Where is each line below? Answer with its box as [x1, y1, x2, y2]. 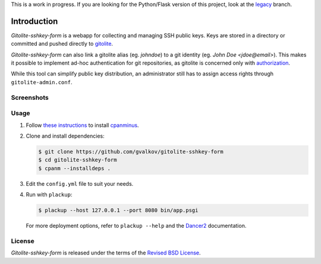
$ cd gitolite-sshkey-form [38, 157, 117, 163]
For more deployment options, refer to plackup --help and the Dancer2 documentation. [26, 222, 247, 230]
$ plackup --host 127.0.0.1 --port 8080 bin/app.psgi [38, 207, 199, 214]
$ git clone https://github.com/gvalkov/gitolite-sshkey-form [38, 148, 224, 155]
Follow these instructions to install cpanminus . [26, 122, 139, 129]
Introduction [11, 16, 58, 26]
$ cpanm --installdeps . [38, 165, 111, 171]
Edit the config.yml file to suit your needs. [26, 180, 134, 187]
